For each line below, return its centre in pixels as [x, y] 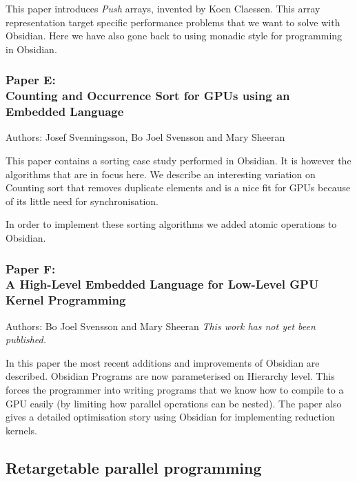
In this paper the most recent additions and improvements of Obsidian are [163, 362]
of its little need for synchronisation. [82, 201]
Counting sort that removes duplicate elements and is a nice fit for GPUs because [178, 187]
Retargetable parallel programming [134, 467]
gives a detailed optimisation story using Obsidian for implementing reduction [170, 417]
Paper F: [31, 268]
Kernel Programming [66, 300]
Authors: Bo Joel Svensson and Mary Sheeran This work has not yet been [161, 326]
